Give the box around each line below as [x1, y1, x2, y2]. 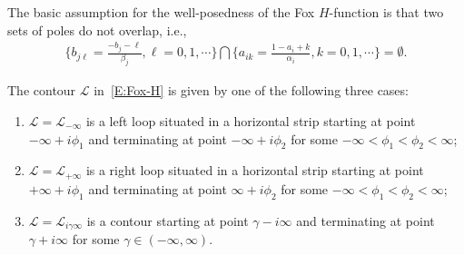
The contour [7, 81, 76, 100]
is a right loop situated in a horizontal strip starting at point [85, 161, 424, 180]
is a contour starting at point [86, 211, 249, 230]
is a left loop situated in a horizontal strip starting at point [85, 112, 416, 131]
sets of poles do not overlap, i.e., [7, 20, 187, 39]
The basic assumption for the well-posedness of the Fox [7, 3, 315, 21]
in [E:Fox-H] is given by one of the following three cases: [94, 81, 409, 100]
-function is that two [329, 3, 444, 21]
